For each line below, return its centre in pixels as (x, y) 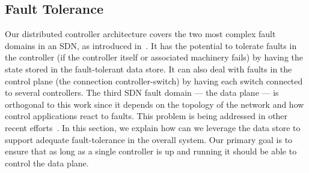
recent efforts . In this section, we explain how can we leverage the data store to (153, 127)
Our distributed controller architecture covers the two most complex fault (140, 34)
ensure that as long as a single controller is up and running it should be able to (151, 151)
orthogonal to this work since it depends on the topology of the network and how (154, 104)
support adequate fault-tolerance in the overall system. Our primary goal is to (149, 139)
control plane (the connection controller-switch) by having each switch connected (154, 81)
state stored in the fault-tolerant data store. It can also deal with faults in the (148, 69)
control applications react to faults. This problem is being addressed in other (146, 116)
